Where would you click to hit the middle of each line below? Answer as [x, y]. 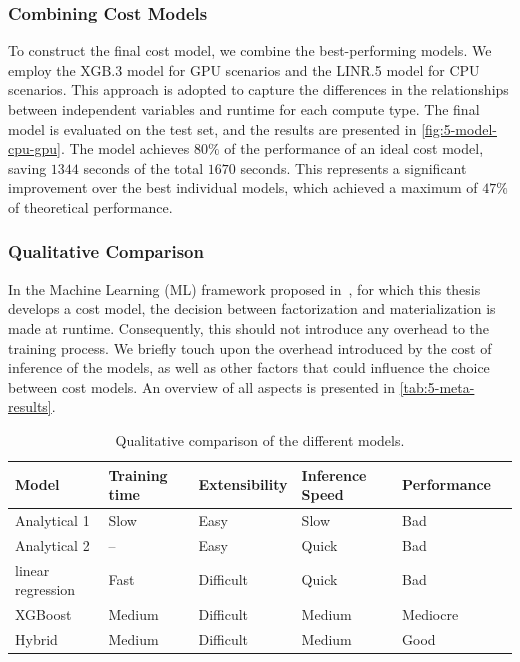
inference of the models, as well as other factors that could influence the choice [249, 367]
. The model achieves [125, 148]
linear [32, 569]
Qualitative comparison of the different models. [260, 439]
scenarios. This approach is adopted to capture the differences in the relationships [258, 89]
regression [45, 589]
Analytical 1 [52, 519]
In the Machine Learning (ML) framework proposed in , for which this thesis [244, 288]
